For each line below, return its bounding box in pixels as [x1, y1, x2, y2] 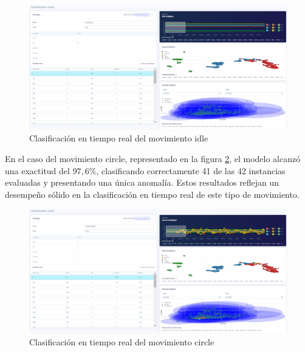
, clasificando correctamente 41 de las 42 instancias [96, 164, 286, 177]
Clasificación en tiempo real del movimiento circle [29, 336, 214, 348]
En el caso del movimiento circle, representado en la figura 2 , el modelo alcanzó [5, 152, 301, 164]
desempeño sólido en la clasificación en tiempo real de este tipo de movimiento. [5, 188, 300, 200]
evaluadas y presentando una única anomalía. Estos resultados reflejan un [5, 176, 279, 189]
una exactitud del [5, 164, 70, 177]
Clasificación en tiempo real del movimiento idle [29, 132, 208, 144]
